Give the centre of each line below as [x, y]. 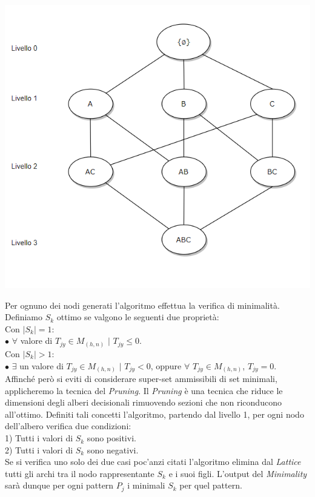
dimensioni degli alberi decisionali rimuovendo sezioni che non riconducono [143, 402]
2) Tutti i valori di [39, 449]
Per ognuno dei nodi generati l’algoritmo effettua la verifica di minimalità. [142, 305]
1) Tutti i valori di [39, 438]
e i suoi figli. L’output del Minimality [238, 473]
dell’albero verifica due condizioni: [68, 426]
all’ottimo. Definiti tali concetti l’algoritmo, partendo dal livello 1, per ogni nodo [154, 414]
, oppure [166, 365]
